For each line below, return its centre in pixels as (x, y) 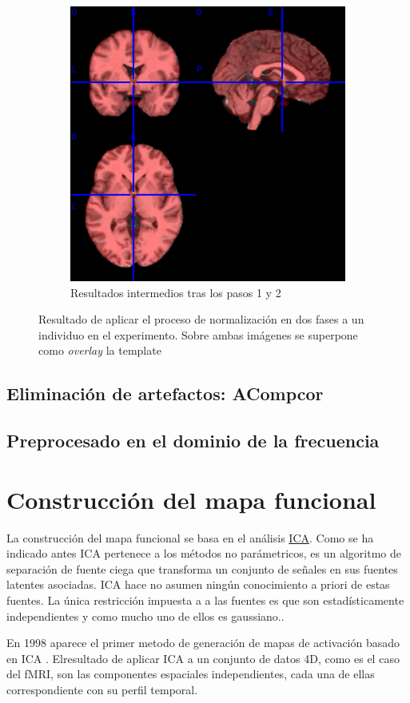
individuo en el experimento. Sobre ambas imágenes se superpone (198, 334)
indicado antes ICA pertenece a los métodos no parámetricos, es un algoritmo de (204, 553)
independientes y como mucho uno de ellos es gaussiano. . (145, 616)
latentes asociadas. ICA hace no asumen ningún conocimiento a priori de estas (198, 584)
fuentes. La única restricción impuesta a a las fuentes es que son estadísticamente (205, 600)
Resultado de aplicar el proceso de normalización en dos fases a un (201, 319)
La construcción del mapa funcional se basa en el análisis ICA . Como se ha (190, 537)
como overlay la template (100, 350)
